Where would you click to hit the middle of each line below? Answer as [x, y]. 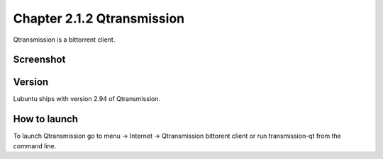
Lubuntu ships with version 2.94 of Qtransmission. [87, 99]
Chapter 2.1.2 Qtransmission [99, 18]
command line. [35, 146]
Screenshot [39, 60]
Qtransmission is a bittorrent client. [64, 40]
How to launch [45, 119]
